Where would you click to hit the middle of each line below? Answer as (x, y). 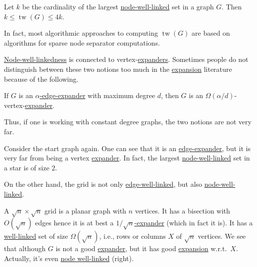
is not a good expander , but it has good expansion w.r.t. (141, 248)
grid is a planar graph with (85, 210)
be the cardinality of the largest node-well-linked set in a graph (118, 6)
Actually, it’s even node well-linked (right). (69, 258)
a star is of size (27, 167)
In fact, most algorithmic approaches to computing (81, 33)
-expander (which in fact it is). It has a (194, 223)
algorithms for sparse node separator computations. (82, 42)
